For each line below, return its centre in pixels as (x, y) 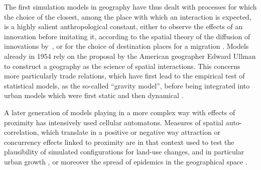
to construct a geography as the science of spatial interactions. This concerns (122, 66)
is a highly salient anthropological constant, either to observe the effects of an (123, 26)
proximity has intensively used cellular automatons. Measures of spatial (114, 122)
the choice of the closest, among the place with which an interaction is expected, (128, 16)
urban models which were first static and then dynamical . (94, 95)
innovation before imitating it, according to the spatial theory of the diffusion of (127, 36)
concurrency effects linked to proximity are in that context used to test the (119, 142)
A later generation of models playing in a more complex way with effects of (120, 112)
